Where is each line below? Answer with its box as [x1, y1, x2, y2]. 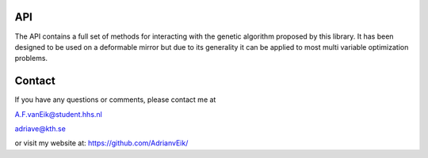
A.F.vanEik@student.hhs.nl [14, 109, 102, 118]
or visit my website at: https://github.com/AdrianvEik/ [14, 138, 189, 148]
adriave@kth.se [14, 123, 67, 134]
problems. [14, 54, 48, 63]
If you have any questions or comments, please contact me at [14, 95, 216, 104]
